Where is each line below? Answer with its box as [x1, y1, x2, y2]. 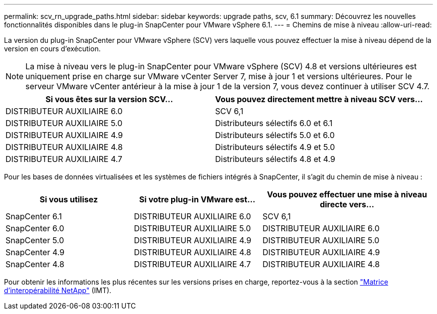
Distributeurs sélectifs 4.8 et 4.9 [215, 154, 335, 164]
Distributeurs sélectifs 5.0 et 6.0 [215, 130, 335, 140]
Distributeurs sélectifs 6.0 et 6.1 [215, 118, 333, 128]
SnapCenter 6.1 [5, 211, 62, 221]
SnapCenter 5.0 [5, 235, 64, 245]
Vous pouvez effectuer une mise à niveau [267, 189, 427, 199]
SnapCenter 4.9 [5, 247, 65, 257]
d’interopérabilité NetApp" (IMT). [4, 286, 112, 295]
